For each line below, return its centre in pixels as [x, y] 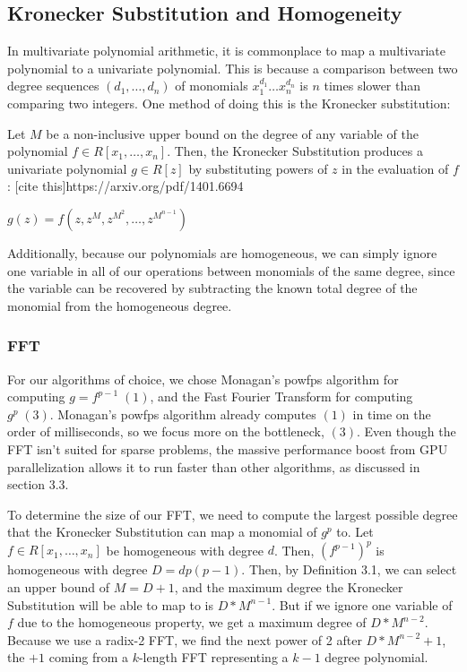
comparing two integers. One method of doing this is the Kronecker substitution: [229, 103]
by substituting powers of [258, 168]
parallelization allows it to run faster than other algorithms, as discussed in [214, 466]
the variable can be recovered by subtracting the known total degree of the [212, 288]
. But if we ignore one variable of [362, 604]
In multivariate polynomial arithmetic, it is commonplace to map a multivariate [227, 51]
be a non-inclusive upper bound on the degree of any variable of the [232, 133]
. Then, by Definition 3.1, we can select [349, 569]
